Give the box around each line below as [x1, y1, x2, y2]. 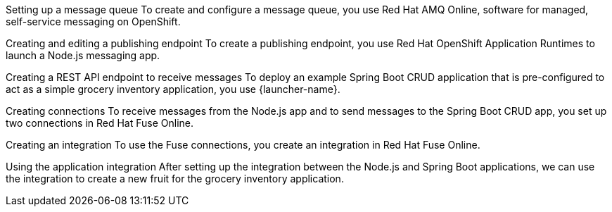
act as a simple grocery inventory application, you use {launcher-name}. [6, 83, 340, 95]
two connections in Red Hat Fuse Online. [6, 117, 194, 129]
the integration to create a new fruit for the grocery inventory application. [6, 173, 344, 185]
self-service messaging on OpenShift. [6, 15, 181, 27]
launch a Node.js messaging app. [6, 49, 160, 61]
